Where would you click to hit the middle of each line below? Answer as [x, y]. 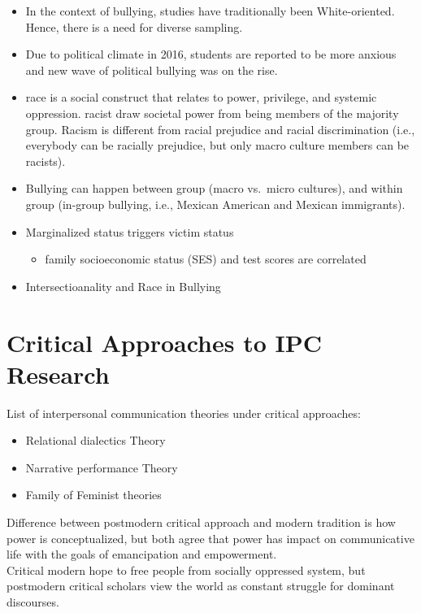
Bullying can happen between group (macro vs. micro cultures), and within [214, 188]
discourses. [33, 601]
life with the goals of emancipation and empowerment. [142, 554]
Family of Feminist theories [93, 495]
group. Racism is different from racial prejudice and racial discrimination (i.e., [220, 129]
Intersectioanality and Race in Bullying [123, 286]
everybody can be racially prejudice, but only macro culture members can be [217, 145]
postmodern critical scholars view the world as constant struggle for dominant [201, 586]
